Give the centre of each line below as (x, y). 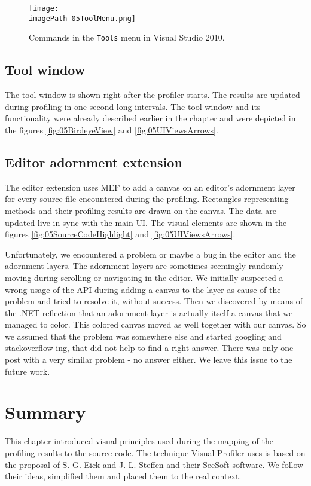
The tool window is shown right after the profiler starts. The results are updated (153, 95)
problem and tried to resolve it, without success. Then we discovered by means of (154, 301)
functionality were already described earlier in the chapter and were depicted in (150, 118)
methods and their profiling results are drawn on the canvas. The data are (141, 210)
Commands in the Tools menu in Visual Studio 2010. (127, 37)
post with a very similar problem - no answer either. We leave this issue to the (149, 360)
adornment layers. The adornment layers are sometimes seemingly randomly (144, 266)
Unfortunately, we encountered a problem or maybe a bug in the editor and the (150, 254)
